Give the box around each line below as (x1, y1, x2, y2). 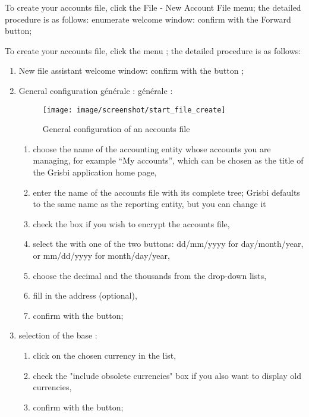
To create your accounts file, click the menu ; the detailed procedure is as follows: (5, 44, 301, 57)
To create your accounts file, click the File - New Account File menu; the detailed (5, 1, 301, 13)
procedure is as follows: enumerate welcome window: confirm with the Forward (5, 12, 291, 25)
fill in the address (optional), (33, 289, 137, 302)
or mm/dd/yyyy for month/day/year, (33, 249, 170, 261)
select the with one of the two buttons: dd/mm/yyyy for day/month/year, (33, 237, 304, 250)
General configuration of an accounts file (42, 123, 190, 135)
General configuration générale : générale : (18, 84, 173, 96)
